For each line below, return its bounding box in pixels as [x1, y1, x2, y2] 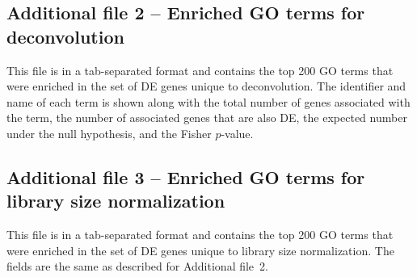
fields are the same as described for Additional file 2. [6, 258, 268, 275]
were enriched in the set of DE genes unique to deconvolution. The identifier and [6, 78, 406, 94]
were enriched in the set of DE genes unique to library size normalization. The [6, 241, 394, 258]
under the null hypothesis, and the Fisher [6, 124, 212, 141]
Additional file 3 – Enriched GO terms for [6, 164, 365, 189]
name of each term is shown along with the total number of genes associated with [6, 93, 411, 110]
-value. [221, 124, 254, 141]
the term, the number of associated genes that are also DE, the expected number [6, 109, 407, 126]
